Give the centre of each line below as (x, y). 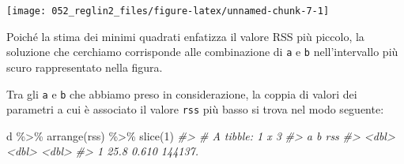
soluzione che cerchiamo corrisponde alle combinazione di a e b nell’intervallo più (202, 52)
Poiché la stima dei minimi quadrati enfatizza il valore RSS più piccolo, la (185, 36)
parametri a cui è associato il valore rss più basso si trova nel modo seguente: (195, 109)
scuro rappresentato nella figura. (85, 67)
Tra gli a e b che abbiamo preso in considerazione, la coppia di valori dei (182, 93)
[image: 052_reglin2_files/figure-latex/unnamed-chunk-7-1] (168, 11)
